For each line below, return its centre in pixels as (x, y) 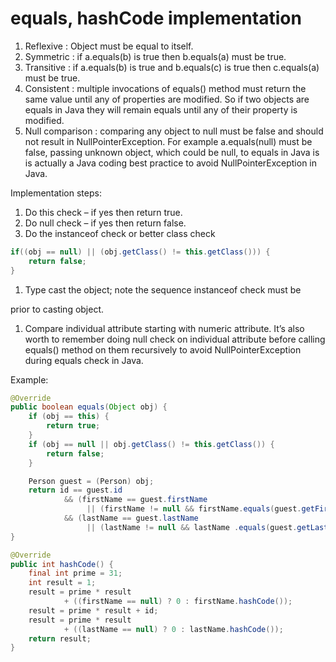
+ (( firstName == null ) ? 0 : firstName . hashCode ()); (178, 602)
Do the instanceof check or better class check (120, 233)
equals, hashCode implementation (156, 18)
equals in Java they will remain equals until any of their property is (161, 109)
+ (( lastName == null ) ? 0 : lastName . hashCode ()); (173, 629)
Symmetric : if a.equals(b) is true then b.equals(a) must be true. (155, 56)
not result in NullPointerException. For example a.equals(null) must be (168, 141)
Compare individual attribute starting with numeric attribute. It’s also (164, 328)
